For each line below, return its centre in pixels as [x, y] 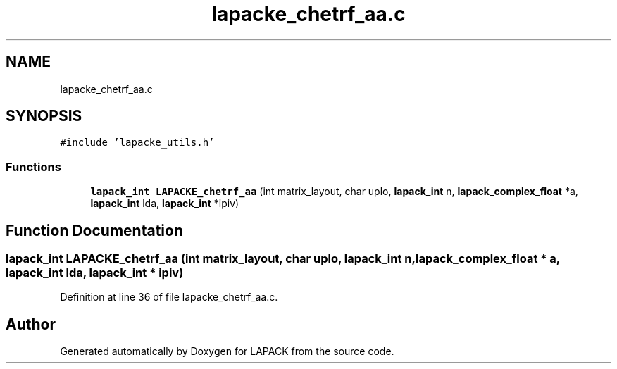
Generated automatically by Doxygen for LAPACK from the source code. [227, 351]
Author [31, 324]
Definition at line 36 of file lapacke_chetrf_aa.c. [169, 297]
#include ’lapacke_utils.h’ [137, 143]
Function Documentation [94, 230]
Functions [33, 167]
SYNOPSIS [44, 116]
